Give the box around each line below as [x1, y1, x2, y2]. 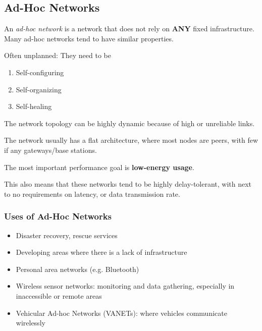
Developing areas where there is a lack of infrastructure [16, 247, 187, 257]
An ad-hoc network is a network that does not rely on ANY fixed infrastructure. [4, 23, 254, 34]
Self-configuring [16, 67, 64, 77]
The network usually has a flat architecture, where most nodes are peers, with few [4, 135, 258, 145]
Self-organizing [16, 84, 62, 94]
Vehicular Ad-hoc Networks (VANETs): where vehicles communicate [16, 307, 227, 318]
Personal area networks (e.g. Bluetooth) [16, 263, 139, 274]
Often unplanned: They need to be [4, 50, 111, 61]
